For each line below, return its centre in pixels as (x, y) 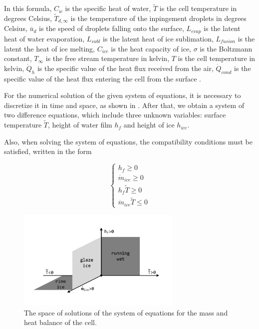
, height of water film (80, 125)
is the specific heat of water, (108, 8)
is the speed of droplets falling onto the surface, (112, 28)
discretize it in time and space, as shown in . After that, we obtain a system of (124, 105)
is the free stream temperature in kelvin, (108, 58)
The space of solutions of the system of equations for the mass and (126, 312)
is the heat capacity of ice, (151, 48)
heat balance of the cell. (60, 322)
